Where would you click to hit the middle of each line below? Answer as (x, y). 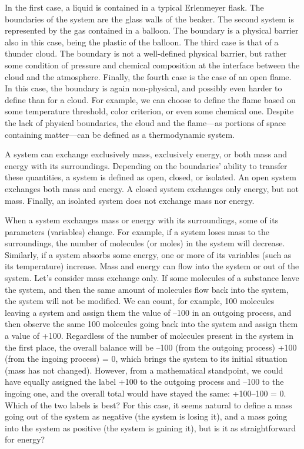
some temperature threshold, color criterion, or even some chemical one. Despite (149, 111)
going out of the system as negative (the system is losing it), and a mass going (146, 416)
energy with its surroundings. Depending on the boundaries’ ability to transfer (146, 165)
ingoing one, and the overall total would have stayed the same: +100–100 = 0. (146, 393)
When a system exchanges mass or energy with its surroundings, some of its (142, 220)
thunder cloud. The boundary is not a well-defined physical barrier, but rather (146, 53)
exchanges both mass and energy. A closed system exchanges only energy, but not (152, 188)
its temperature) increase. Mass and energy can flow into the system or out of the (152, 266)
